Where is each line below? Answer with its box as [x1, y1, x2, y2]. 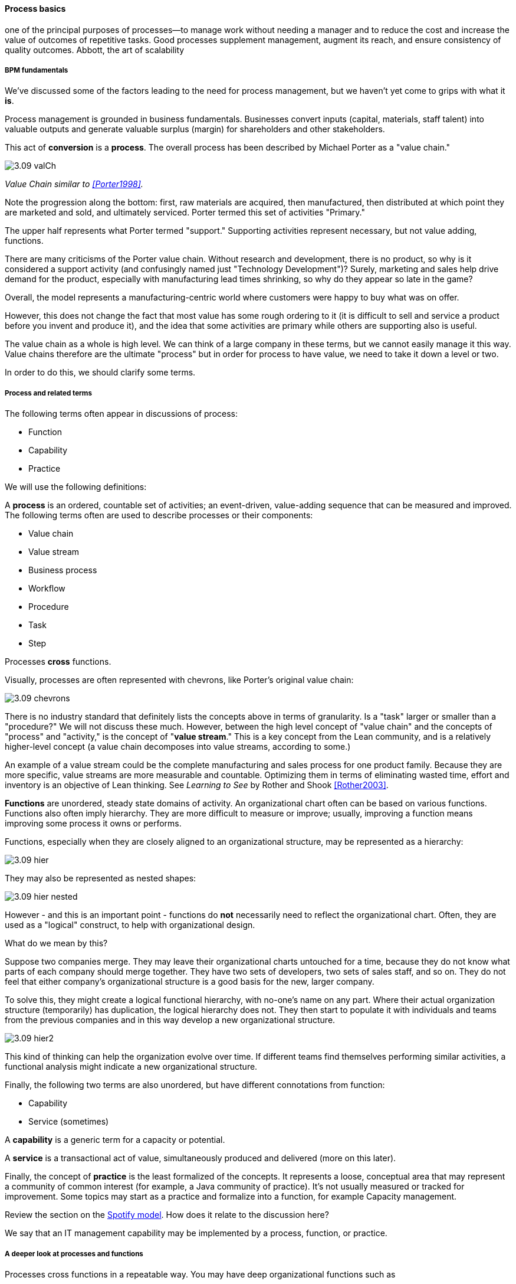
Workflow [28, 583, 65, 594]
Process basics [5, 4, 66, 14]
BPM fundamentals [5, 66, 68, 74]
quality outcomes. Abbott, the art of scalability [5, 44, 185, 55]
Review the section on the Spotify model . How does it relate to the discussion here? [5, 1210, 329, 1220]
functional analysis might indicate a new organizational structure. [5, 1061, 258, 1072]
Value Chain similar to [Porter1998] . [5, 179, 143, 190]
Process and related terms [5, 388, 92, 397]
